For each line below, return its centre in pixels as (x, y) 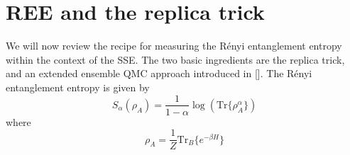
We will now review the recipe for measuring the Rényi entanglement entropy (174, 46)
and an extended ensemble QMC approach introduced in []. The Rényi (159, 73)
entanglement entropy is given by (78, 87)
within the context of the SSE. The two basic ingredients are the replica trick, (175, 59)
